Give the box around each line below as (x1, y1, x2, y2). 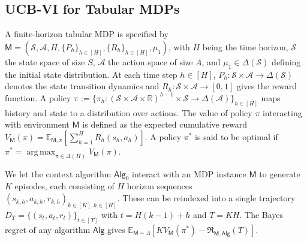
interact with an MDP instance (132, 167, 246, 180)
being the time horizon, (202, 40, 288, 53)
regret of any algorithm (5, 223, 91, 235)
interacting (262, 106, 302, 119)
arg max (26, 147, 56, 156)
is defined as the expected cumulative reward (82, 118, 248, 131)
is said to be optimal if (195, 130, 278, 143)
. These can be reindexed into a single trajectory (117, 192, 296, 204)
